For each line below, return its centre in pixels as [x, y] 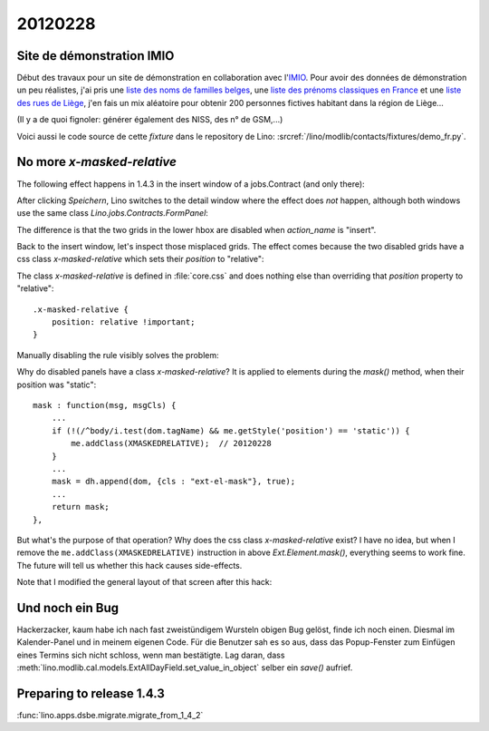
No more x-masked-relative [96, 162]
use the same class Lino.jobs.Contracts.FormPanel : [112, 213]
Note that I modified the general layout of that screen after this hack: [144, 582]
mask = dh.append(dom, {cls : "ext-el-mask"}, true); [173, 482]
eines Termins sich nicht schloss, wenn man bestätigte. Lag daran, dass [151, 655]
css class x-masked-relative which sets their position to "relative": [140, 259]
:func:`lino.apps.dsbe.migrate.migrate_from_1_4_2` [110, 716]
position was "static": [57, 385]
